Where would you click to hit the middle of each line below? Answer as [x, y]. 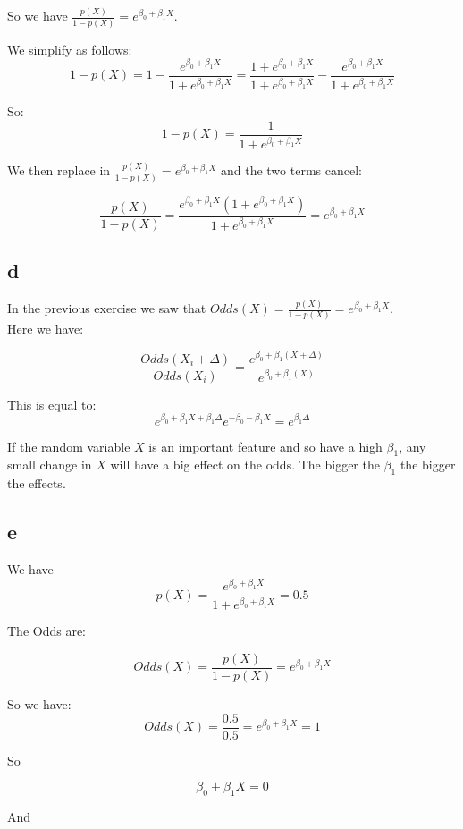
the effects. [37, 483]
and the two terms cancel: [291, 170]
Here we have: [46, 329]
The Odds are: [47, 631]
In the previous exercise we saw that [107, 308]
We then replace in [59, 170]
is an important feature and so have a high [265, 446]
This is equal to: [52, 404]
